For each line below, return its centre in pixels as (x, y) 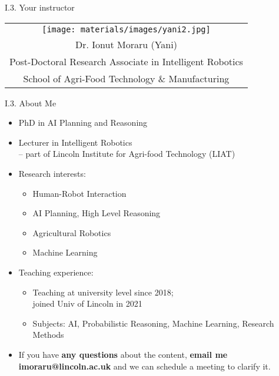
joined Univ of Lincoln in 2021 (87, 303)
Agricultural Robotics (72, 232)
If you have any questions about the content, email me (123, 354)
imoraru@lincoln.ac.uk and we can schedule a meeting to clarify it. (145, 366)
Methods (48, 335)
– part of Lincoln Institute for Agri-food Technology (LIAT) (127, 154)
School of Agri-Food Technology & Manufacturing (126, 78)
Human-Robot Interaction (79, 193)
